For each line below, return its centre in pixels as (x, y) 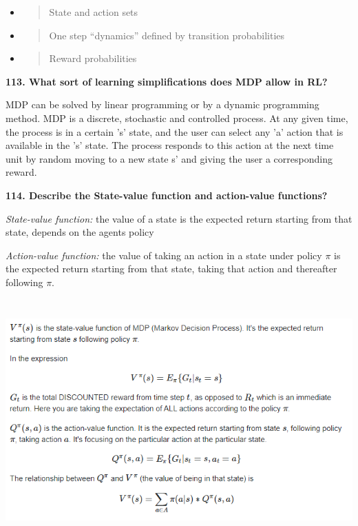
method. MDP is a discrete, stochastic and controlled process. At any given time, (177, 118)
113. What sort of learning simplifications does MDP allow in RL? (167, 81)
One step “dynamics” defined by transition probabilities (167, 35)
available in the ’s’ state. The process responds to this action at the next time (170, 145)
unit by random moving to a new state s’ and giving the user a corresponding (169, 158)
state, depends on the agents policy (80, 232)
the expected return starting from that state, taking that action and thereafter (171, 269)
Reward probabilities (93, 58)
